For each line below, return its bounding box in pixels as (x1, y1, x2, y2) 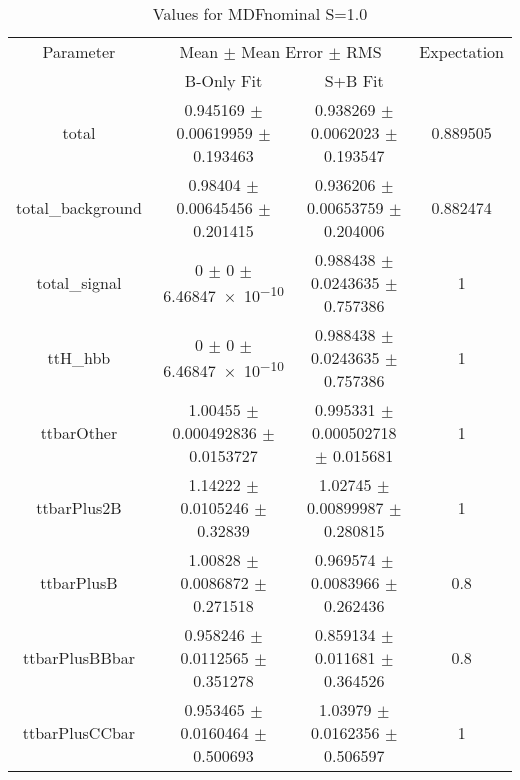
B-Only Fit (184, 69, 263, 92)
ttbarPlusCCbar (22, 721, 136, 744)
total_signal (36, 271, 122, 294)
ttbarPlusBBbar (22, 646, 135, 669)
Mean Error (241, 40, 324, 63)
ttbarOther (40, 421, 118, 444)
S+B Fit (324, 69, 384, 92)
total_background (16, 196, 142, 219)
